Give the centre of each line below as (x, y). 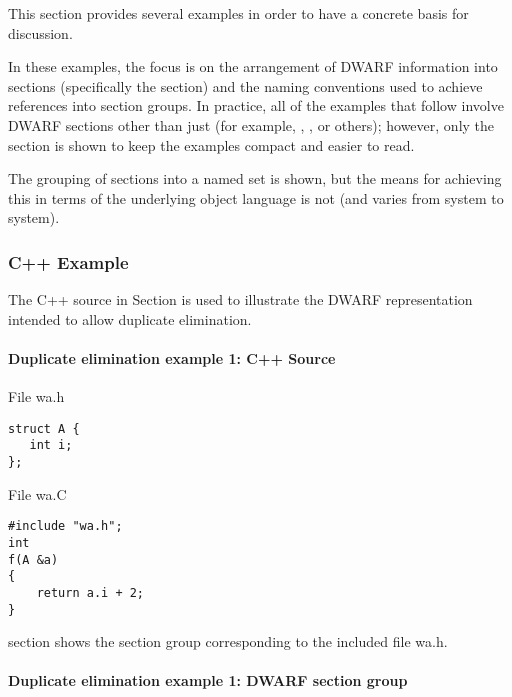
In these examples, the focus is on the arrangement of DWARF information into (253, 66)
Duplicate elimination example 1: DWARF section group (208, 680)
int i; (51, 445)
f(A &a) (33, 559)
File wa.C (37, 493)
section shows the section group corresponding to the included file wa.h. (228, 641)
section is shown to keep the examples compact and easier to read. (211, 144)
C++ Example (68, 261)
